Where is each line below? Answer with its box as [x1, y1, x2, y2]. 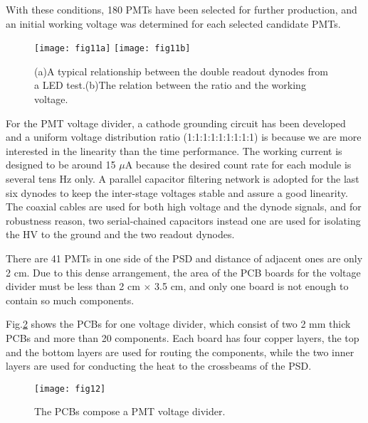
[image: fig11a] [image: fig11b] [34, 43, 191, 54]
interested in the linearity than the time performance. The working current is [6, 143, 342, 158]
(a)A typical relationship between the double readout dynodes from [34, 63, 328, 78]
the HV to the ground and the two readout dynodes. [6, 227, 235, 242]
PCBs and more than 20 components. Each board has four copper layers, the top [6, 330, 359, 345]
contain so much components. [6, 292, 135, 307]
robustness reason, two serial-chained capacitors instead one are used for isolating [6, 213, 361, 227]
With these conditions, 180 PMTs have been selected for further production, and [6, 2, 357, 16]
